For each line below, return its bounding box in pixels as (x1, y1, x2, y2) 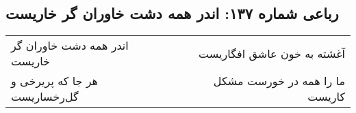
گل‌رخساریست (11, 88, 79, 105)
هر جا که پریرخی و (11, 73, 99, 89)
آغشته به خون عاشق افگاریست (199, 45, 345, 61)
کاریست (307, 88, 345, 105)
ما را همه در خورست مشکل (213, 73, 345, 89)
